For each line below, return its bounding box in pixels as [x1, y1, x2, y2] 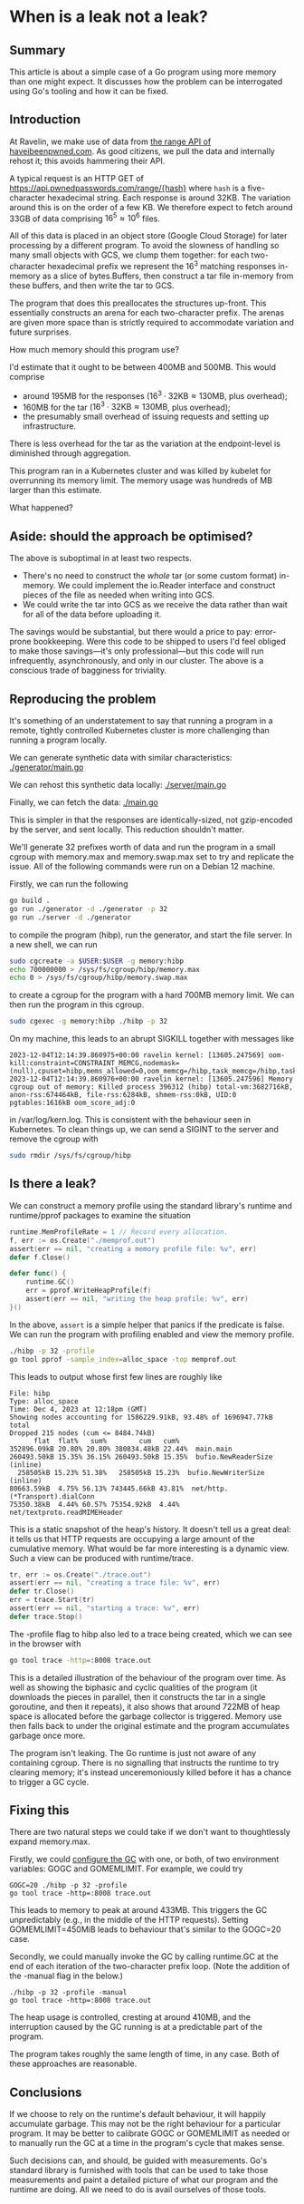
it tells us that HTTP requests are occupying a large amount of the [9, 1533, 255, 1544]
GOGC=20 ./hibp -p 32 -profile [9, 1881, 128, 1890]
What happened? [9, 502, 74, 513]
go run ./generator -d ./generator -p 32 [9, 904, 168, 913]
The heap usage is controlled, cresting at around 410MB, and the [9, 2012, 252, 2023]
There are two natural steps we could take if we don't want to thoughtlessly [9, 1827, 291, 1838]
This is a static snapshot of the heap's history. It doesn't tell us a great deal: [9, 1523, 291, 1534]
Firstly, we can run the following [9, 879, 128, 889]
